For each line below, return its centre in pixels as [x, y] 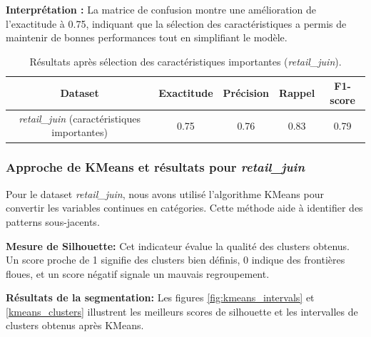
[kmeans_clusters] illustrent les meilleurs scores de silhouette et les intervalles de [182, 311]
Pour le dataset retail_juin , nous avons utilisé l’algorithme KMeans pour [165, 193]
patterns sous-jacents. [53, 221]
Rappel [297, 93]
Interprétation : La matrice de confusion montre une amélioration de [161, 9]
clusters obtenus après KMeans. [75, 325]
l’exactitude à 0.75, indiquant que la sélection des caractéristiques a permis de [176, 23]
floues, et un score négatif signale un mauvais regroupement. [138, 273]
